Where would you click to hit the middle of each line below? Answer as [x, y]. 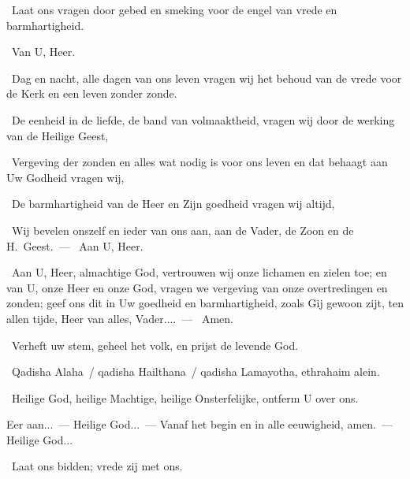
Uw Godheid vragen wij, [65, 177]
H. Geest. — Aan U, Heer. [75, 245]
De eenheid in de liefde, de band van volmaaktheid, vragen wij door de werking [203, 119]
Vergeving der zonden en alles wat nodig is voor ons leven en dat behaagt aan [199, 162]
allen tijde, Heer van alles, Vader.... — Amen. [120, 318]
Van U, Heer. [43, 52]
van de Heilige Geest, [58, 135]
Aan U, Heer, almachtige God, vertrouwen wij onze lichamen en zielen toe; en [199, 272]
